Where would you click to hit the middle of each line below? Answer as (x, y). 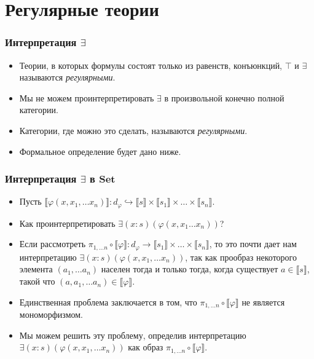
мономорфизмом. (51, 314)
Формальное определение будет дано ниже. (100, 151)
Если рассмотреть (53, 244)
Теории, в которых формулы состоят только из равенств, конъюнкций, (151, 65)
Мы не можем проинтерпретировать (87, 97)
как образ (146, 347)
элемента (36, 269)
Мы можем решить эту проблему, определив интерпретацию (133, 335)
